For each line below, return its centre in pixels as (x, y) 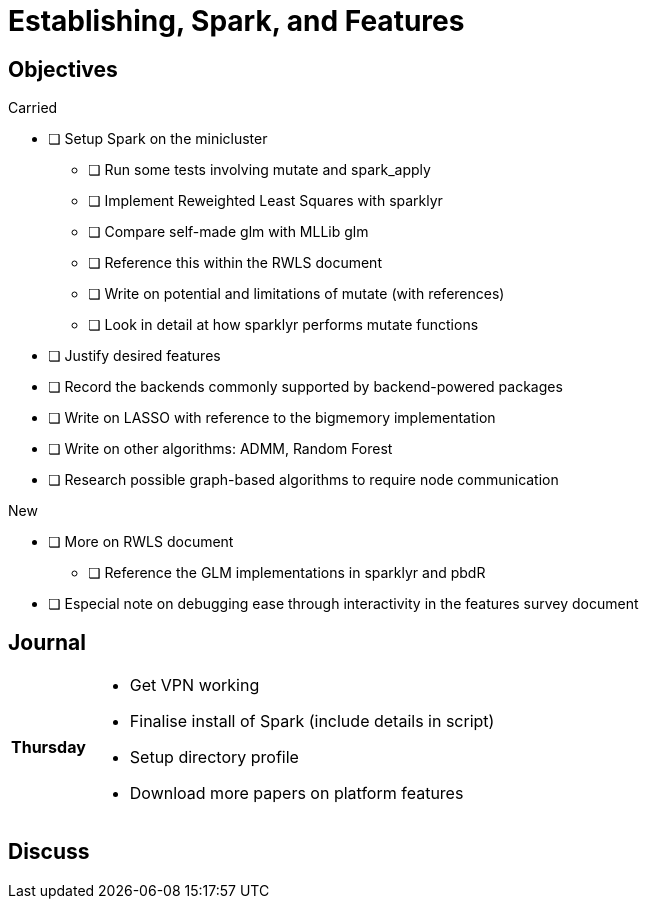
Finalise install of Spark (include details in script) (312, 721)
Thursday (48, 747)
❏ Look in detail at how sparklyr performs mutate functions (283, 325)
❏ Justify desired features (134, 356)
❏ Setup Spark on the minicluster (158, 139)
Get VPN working (194, 685)
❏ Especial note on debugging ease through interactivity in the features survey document (343, 604)
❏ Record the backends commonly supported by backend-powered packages (305, 387)
